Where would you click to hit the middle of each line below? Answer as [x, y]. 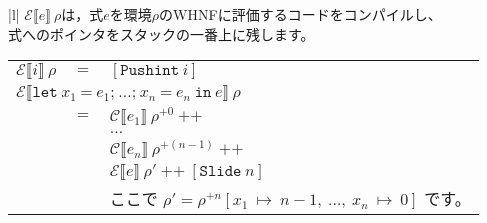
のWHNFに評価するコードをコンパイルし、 [300, 14]
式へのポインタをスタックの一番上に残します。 [161, 33]
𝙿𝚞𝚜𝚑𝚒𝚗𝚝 [150, 70]
